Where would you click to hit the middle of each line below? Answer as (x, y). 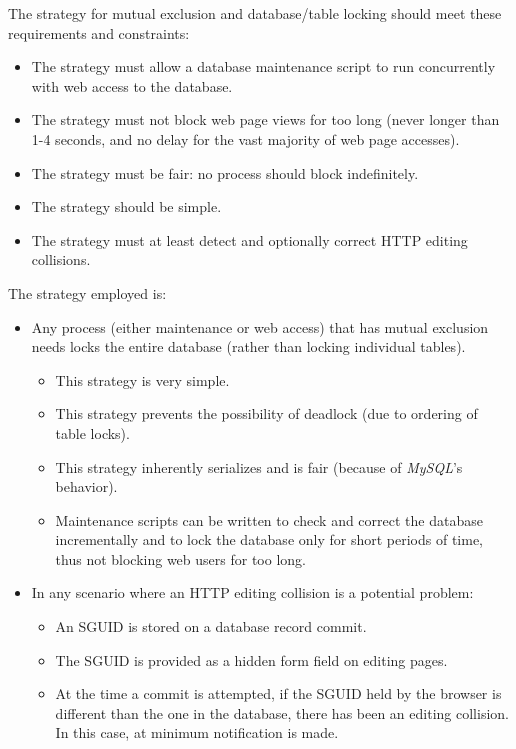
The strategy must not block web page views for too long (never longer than (265, 119)
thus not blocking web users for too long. (180, 558)
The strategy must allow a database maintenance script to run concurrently (263, 66)
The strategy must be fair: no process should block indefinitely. (225, 172)
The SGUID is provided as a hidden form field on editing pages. (251, 659)
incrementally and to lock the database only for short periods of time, (269, 539)
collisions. (61, 259)
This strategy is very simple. (142, 379)
